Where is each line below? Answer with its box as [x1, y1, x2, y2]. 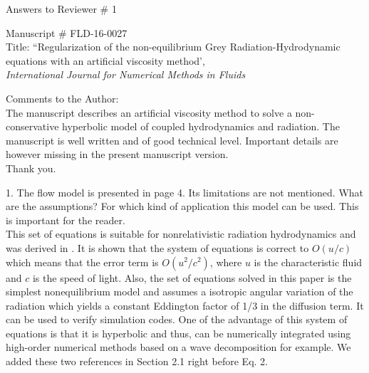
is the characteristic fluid [254, 254, 363, 269]
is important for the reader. [6, 212, 125, 227]
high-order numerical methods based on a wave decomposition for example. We [6, 340, 351, 354]
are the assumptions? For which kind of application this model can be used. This [6, 199, 359, 214]
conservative [6, 119, 59, 134]
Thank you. [6, 160, 56, 175]
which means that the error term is [6, 254, 159, 269]
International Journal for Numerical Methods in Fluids [6, 67, 246, 82]
